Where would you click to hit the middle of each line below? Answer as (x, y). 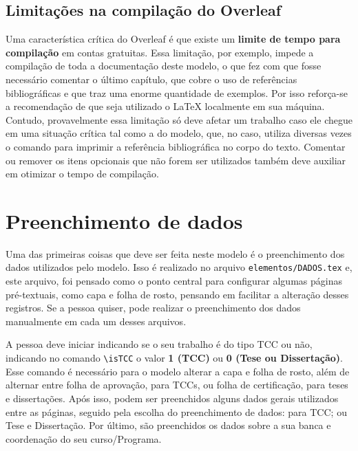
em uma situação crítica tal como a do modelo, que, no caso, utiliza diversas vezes (179, 133)
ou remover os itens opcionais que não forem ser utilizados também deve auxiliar (176, 160)
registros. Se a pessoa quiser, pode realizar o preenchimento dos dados (153, 308)
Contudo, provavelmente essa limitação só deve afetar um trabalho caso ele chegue (179, 119)
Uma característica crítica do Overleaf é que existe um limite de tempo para (173, 39)
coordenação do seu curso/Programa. (84, 438)
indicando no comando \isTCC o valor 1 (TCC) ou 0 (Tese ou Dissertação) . (174, 358)
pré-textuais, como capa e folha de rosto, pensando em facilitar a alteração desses (177, 294)
